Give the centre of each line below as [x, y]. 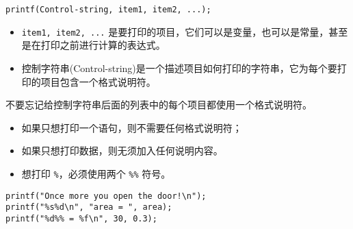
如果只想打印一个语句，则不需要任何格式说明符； [132, 127]
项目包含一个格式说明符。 [98, 81]
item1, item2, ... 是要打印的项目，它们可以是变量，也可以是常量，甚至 [185, 31]
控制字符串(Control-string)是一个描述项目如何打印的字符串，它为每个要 [179, 68]
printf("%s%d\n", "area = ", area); [89, 207]
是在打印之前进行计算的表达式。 [93, 45]
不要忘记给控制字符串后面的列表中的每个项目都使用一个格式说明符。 [159, 105]
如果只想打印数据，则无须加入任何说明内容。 [122, 150]
